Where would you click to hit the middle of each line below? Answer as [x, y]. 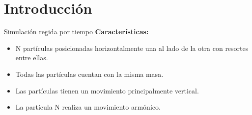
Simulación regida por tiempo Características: [76, 32]
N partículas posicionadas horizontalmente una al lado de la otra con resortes [132, 48]
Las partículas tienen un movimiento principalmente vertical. [107, 90]
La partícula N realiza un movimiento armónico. [88, 107]
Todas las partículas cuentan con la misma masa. [89, 74]
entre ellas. [32, 57]
